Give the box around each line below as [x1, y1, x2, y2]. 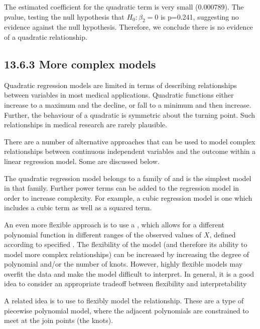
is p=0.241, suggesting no [160, 11, 239, 22]
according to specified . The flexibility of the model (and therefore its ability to [4, 239, 247, 250]
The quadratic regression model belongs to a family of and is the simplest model [4, 173, 251, 183]
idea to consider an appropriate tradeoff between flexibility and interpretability [4, 278, 247, 289]
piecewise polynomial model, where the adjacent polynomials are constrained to [4, 305, 249, 315]
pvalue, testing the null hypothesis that [4, 11, 124, 22]
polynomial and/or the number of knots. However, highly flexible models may [4, 259, 243, 269]
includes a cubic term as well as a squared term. [4, 202, 152, 213]
